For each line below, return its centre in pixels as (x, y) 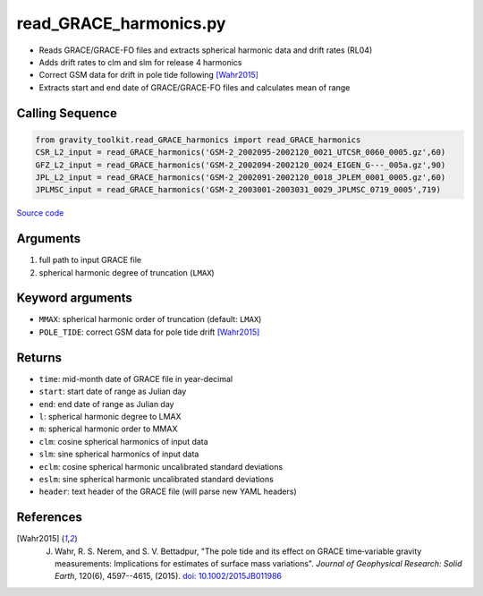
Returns (39, 358)
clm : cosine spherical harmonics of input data (124, 441)
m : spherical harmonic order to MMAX (108, 429)
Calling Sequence (67, 113)
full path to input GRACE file (90, 260)
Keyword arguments (75, 298)
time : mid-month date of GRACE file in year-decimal (136, 379)
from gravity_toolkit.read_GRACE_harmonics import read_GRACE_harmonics (198, 140)
